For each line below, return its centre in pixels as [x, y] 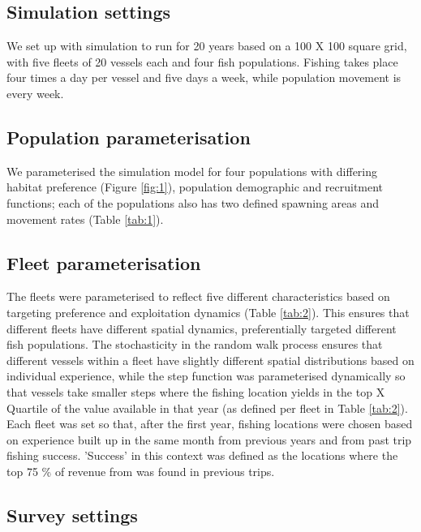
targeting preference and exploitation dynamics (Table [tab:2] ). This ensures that [208, 312]
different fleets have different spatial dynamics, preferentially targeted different [202, 328]
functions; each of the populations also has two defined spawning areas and [193, 202]
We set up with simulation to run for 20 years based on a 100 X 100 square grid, [207, 46]
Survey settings [72, 515]
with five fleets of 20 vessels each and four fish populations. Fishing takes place [202, 61]
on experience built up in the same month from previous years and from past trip [209, 439]
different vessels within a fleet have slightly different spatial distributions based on [210, 360]
